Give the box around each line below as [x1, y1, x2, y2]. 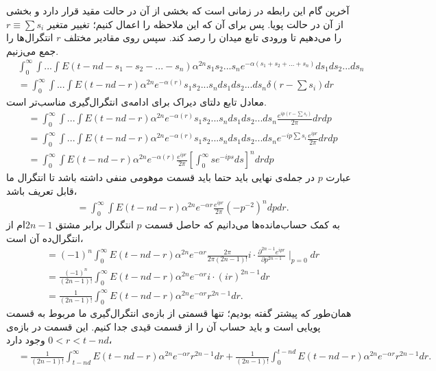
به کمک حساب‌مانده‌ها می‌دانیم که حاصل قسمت [145, 217, 340, 231]
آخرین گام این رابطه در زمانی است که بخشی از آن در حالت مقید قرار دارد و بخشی [6, 3, 350, 17]
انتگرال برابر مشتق [56, 217, 134, 231]
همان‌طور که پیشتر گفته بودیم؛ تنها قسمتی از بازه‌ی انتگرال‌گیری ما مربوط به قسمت [6, 306, 352, 320]
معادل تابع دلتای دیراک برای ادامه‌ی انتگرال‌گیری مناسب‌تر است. [6, 95, 267, 109]
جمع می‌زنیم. [6, 43, 59, 58]
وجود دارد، [6, 333, 112, 347]
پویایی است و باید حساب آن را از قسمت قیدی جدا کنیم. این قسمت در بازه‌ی [6, 319, 321, 333]
